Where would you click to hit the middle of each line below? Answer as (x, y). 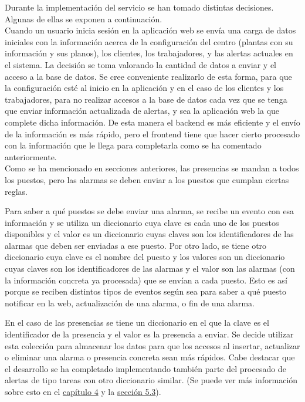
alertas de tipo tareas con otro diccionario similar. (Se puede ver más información (151, 380)
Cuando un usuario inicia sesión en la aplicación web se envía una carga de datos (150, 30)
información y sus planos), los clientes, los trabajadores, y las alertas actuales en (149, 53)
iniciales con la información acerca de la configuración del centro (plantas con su (149, 41)
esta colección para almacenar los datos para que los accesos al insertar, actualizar (152, 345)
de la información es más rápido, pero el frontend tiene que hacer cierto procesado (152, 134)
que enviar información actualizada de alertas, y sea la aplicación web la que (142, 111)
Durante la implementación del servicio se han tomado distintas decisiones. (139, 7)
